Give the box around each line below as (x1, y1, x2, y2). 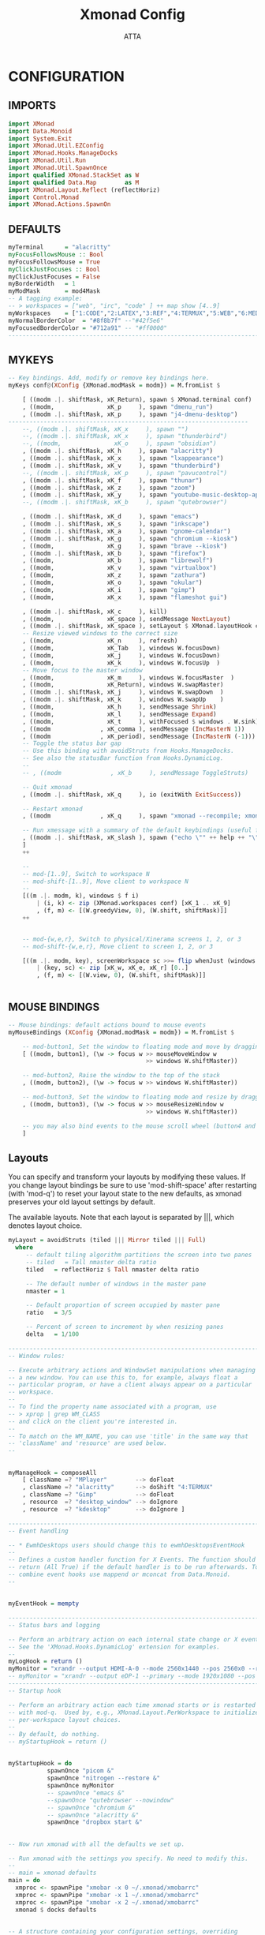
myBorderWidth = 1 (8, 280, 77, 288)
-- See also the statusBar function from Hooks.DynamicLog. (22, 754, 224, 762)
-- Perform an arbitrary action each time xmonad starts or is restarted (8, 1701, 256, 1709)
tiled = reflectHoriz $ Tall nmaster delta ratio (25, 1265, 200, 1274)
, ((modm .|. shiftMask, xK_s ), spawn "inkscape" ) (22, 520, 211, 528)
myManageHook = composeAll (8, 1469, 97, 1477)
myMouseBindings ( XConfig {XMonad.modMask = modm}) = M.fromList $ (8, 1028, 235, 1036)
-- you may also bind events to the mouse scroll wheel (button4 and (22, 1122, 256, 1130)
